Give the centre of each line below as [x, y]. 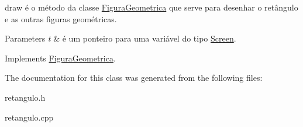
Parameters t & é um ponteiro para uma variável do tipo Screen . [120, 38]
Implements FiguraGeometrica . [60, 58]
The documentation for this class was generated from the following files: [134, 78]
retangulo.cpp [29, 117]
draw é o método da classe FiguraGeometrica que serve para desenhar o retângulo [151, 7]
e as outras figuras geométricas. [61, 18]
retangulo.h [25, 97]
